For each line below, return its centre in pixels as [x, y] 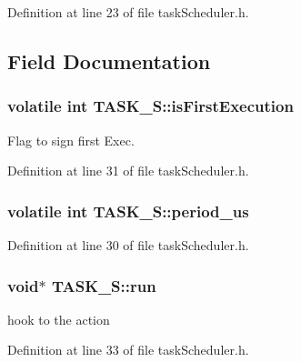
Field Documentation [109, 60]
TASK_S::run [104, 285]
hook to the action [59, 319]
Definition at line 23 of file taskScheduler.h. [128, 12]
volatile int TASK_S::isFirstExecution [150, 106]
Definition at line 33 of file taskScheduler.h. [128, 350]
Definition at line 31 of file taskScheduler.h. [128, 171]
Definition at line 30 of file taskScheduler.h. [128, 245]
